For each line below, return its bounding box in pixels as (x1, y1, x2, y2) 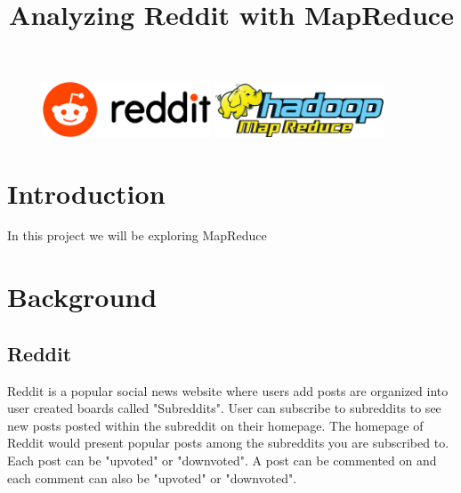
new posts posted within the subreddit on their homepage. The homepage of (7, 416, 424, 434)
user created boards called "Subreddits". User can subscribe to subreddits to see (7, 399, 441, 417)
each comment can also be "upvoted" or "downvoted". (7, 468, 297, 487)
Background (7, 279, 158, 315)
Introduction (7, 174, 166, 211)
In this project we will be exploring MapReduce (7, 226, 267, 245)
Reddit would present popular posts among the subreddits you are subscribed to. (7, 433, 449, 452)
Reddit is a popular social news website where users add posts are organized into (7, 381, 449, 400)
